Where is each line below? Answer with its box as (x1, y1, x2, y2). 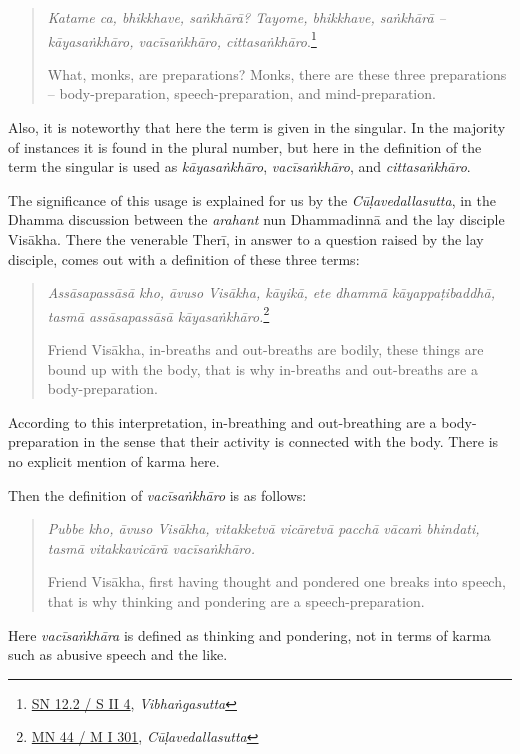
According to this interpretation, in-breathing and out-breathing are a (8, 411, 437, 432)
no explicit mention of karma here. (8, 451, 220, 471)
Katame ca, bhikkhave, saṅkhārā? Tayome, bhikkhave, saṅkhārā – (47, 7, 446, 27)
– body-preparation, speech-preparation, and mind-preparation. (47, 83, 436, 104)
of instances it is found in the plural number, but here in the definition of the (8, 136, 482, 157)
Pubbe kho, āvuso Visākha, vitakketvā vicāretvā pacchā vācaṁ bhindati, (47, 518, 480, 539)
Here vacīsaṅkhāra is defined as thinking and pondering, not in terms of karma (8, 624, 491, 645)
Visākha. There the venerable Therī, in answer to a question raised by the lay (8, 229, 484, 249)
